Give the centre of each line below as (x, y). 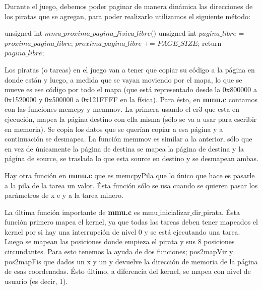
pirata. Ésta (221, 212)
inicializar (175, 212)
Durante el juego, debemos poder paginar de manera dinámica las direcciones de (129, 6)
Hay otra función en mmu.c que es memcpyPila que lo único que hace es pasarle (130, 175)
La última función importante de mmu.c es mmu (81, 212)
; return (210, 43)
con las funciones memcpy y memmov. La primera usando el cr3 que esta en (122, 109)
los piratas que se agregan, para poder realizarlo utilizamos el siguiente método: (127, 16)
